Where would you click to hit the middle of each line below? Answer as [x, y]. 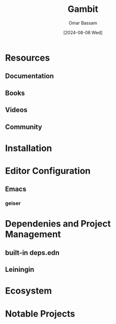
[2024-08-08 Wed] [83, 32]
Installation [29, 148]
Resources [28, 58]
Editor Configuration [48, 171]
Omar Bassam [83, 23]
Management [33, 234]
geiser [13, 203]
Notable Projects [40, 314]
